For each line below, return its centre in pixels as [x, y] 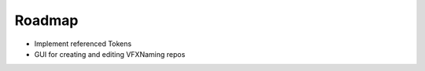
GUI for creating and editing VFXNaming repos [110, 54]
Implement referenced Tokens [83, 44]
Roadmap [46, 20]
